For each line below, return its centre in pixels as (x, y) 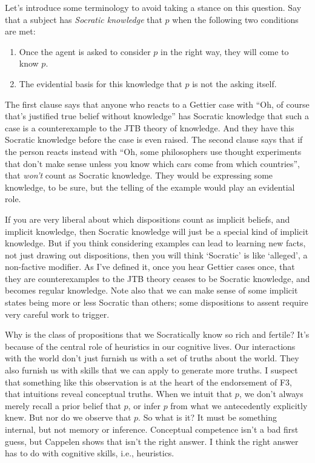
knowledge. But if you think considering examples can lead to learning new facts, (155, 243)
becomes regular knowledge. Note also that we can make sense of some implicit (151, 290)
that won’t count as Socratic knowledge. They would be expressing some (139, 175)
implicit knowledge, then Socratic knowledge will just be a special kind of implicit (157, 231)
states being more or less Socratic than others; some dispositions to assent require (157, 302)
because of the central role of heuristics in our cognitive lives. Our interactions (150, 346)
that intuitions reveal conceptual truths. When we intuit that (119, 394)
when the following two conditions (235, 19)
